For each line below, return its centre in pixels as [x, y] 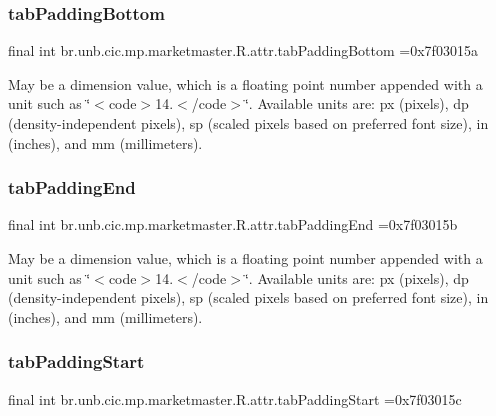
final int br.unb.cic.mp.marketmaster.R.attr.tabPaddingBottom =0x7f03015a [243, 50]
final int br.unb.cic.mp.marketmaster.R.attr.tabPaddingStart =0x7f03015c [235, 398]
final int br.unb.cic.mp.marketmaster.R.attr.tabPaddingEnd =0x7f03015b [233, 224]
